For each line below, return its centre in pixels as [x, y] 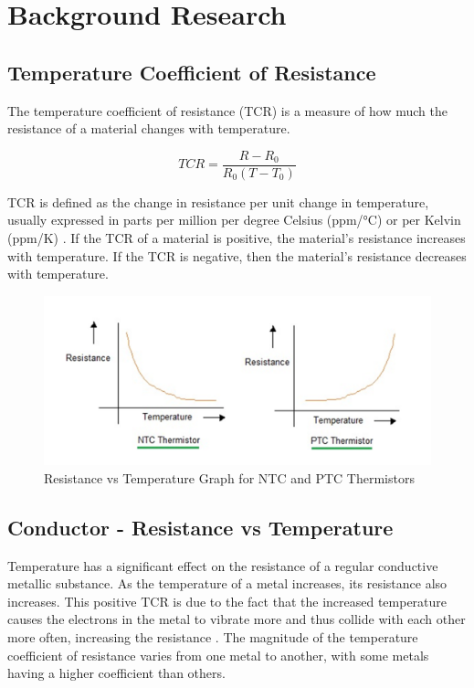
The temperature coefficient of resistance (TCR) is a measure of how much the [228, 110]
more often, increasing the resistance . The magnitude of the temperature [213, 637]
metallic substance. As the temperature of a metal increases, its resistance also [227, 583]
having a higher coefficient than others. [116, 673]
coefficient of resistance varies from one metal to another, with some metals [218, 655]
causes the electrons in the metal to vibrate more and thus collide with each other [237, 619]
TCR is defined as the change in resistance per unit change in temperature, [218, 201]
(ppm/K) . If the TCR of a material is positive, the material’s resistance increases [237, 238]
